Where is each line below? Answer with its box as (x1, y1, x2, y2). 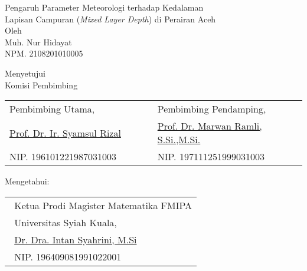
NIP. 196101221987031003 (9, 150, 117, 164)
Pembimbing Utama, (9, 102, 95, 116)
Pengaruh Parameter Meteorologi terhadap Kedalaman (5, 1, 204, 13)
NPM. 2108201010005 (5, 47, 83, 60)
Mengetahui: (5, 175, 50, 187)
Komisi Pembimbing (5, 78, 78, 91)
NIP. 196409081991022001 (14, 249, 122, 263)
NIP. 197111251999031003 (157, 150, 264, 164)
